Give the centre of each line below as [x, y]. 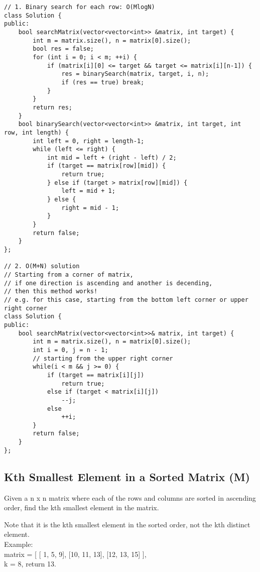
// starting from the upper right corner [103, 358]
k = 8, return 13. [30, 564]
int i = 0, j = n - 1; [71, 350]
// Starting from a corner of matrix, [69, 275]
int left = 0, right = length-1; [89, 141]
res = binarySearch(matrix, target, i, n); [135, 74]
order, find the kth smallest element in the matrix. [82, 507]
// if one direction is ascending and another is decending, [108, 283]
